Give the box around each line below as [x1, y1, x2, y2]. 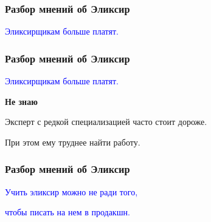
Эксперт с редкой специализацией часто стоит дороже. [5, 115, 207, 128]
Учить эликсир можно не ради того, [5, 185, 138, 198]
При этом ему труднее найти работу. [5, 135, 140, 148]
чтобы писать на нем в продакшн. [5, 206, 130, 218]
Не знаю [5, 95, 38, 107]
